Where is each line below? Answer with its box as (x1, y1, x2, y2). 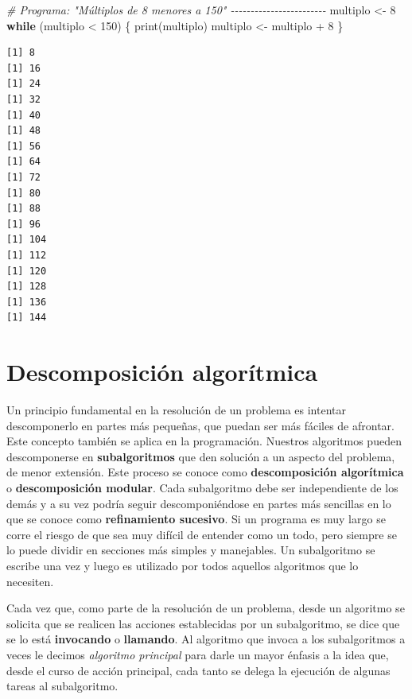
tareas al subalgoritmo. (6, 678, 119, 694)
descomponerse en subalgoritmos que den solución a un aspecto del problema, (6, 448, 395, 464)
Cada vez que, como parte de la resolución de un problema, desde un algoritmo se (6, 600, 405, 616)
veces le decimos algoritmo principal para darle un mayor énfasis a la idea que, (6, 646, 389, 662)
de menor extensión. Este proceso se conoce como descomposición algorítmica (6, 464, 404, 480)
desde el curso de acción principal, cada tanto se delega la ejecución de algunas (6, 662, 391, 678)
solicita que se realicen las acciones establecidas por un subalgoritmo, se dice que (6, 615, 400, 631)
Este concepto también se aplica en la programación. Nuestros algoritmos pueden (6, 433, 402, 449)
